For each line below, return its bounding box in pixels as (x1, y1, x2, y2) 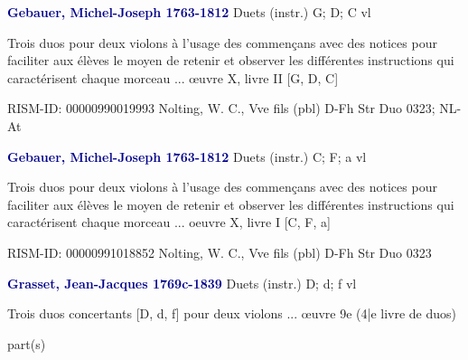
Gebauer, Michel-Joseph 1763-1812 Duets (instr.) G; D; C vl (7, 3, 371, 21)
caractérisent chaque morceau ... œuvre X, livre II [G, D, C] (7, 68, 339, 87)
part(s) (7, 334, 46, 353)
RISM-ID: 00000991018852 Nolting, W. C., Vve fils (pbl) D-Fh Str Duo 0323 (7, 242, 432, 261)
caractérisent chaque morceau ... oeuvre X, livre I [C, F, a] (7, 213, 331, 232)
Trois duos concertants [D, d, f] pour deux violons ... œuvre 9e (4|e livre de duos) (7, 304, 457, 323)
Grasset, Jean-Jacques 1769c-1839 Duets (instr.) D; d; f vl (7, 273, 357, 292)
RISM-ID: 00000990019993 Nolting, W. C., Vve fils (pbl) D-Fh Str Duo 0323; (7, 99, 435, 118)
